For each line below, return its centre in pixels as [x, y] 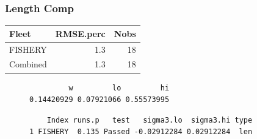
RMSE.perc [80, 33]
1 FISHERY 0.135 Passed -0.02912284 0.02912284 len [141, 132]
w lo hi [119, 88]
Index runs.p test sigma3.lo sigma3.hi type [150, 120]
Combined [28, 64]
